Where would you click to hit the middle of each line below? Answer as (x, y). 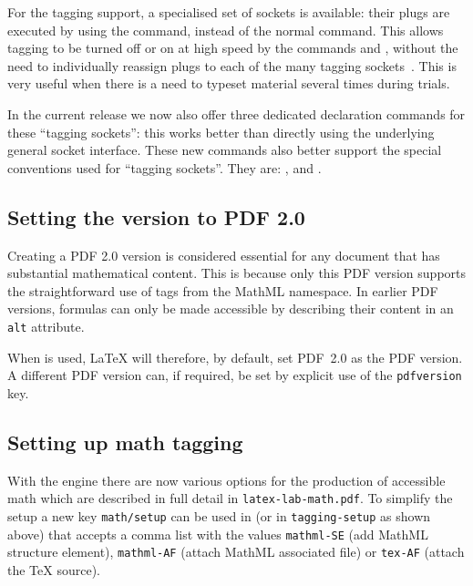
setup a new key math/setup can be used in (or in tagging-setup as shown (219, 515)
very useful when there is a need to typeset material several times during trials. (229, 83)
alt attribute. (46, 326)
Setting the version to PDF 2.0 (156, 216)
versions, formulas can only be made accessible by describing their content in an (231, 308)
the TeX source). (54, 569)
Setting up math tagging (125, 442)
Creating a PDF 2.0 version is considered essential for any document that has (224, 255)
